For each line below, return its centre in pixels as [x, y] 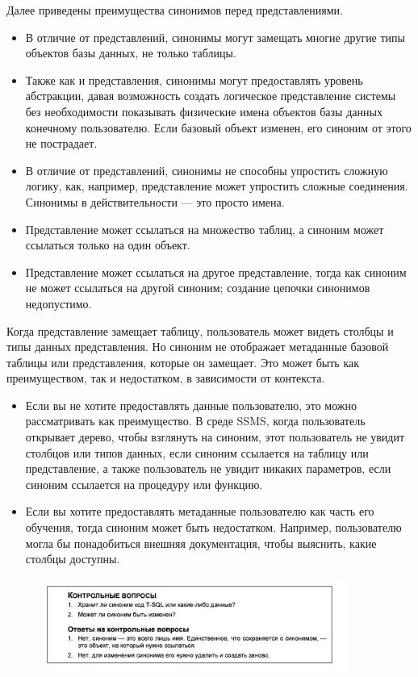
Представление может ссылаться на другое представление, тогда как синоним [216, 272]
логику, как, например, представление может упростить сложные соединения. [217, 186]
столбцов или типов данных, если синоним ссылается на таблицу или [197, 452]
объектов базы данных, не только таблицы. [131, 53]
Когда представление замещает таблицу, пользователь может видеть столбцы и [200, 330]
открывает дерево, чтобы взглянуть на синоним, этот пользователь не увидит [215, 437]
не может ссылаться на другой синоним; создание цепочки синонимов [198, 288]
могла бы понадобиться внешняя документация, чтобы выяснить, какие [201, 543]
